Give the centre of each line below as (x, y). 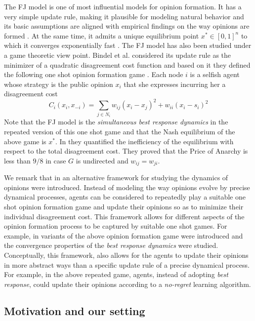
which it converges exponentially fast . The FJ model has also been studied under (128, 45)
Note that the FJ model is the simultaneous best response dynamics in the (116, 122)
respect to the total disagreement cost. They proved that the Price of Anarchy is (126, 151)
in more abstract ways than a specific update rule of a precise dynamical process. (127, 264)
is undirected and (102, 160)
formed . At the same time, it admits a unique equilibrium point (102, 35)
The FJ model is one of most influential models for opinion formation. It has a (123, 6)
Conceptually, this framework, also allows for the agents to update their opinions (126, 255)
